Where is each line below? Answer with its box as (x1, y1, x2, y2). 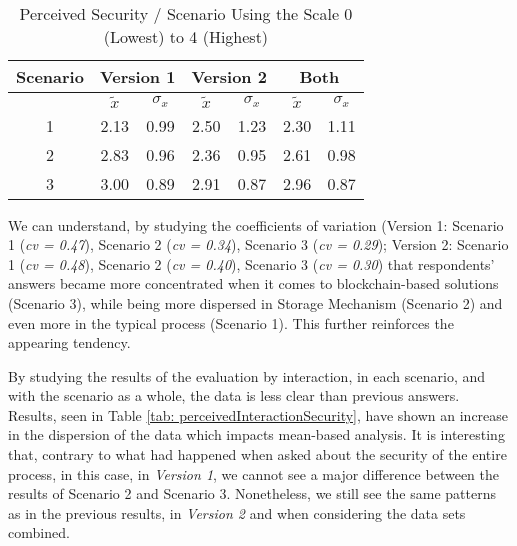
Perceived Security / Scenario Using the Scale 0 (19, 2, 353, 25)
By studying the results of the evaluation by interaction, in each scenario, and (8, 365, 486, 386)
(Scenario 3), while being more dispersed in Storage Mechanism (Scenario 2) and (8, 292, 503, 313)
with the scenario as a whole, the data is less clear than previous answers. (8, 385, 460, 406)
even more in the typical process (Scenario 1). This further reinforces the (8, 312, 454, 333)
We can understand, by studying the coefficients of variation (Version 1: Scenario (8, 214, 504, 235)
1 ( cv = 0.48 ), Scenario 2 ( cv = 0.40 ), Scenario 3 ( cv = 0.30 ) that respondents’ (8, 253, 495, 274)
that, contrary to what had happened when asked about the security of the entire (8, 444, 507, 465)
